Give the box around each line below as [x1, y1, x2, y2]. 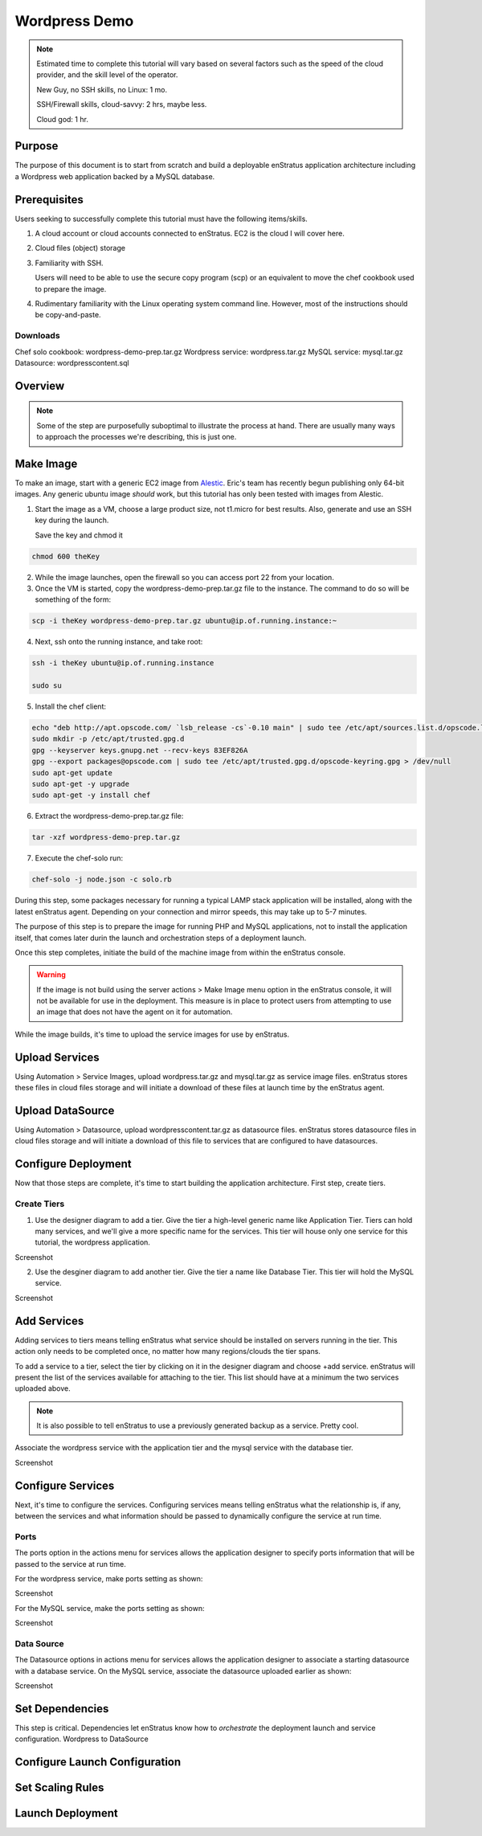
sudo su [31, 681, 62, 690]
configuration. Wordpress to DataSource [14, 1734, 149, 1744]
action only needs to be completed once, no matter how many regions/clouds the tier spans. [14, 1347, 321, 1356]
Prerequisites [14, 193, 84, 206]
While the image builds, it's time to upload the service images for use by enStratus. [14, 1029, 290, 1039]
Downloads [14, 330, 60, 341]
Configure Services [14, 1478, 115, 1492]
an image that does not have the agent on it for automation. [36, 1007, 233, 1016]
